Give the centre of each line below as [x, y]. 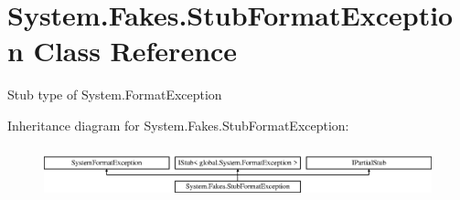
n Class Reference [123, 51]
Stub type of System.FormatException [115, 95]
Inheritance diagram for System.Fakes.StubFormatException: [178, 125]
